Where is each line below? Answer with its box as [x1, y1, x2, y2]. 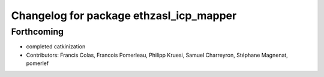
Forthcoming [11, 26, 64, 37]
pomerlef [26, 60, 49, 67]
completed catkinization [26, 43, 86, 50]
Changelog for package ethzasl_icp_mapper [11, 9, 237, 22]
